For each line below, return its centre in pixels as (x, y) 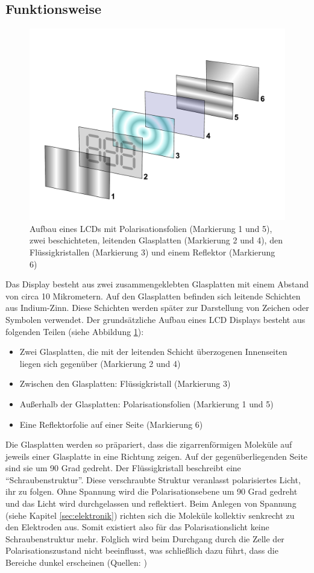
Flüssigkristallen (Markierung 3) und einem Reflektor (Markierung (152, 252)
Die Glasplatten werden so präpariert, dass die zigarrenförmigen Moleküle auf (149, 444)
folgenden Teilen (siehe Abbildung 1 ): (75, 331)
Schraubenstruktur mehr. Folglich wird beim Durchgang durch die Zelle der (145, 538)
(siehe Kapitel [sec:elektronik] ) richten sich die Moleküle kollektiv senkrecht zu (150, 515)
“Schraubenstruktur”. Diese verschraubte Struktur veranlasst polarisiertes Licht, (153, 479)
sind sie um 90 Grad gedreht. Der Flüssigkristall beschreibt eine (123, 468)
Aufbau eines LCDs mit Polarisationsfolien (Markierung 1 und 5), (151, 228)
